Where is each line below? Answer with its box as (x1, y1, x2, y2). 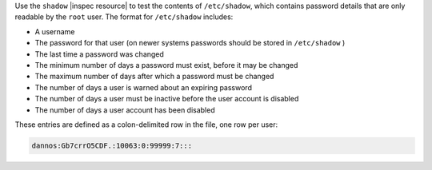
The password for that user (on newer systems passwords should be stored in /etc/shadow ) (34, 38, 346, 48)
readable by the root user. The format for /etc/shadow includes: (14, 12, 234, 22)
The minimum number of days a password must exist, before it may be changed (34, 60, 298, 69)
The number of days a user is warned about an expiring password (34, 82, 252, 92)
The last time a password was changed (34, 49, 164, 59)
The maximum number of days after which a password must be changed (34, 72, 274, 81)
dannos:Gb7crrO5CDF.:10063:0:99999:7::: (31, 140, 192, 150)
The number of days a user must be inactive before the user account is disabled (34, 94, 299, 104)
